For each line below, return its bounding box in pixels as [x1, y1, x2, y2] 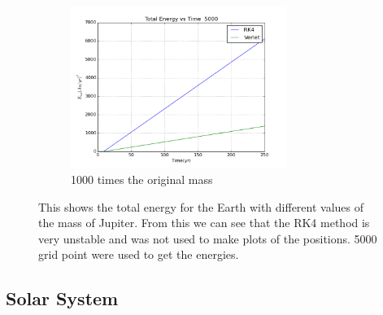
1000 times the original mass [71, 171, 213, 188]
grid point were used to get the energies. [38, 246, 239, 263]
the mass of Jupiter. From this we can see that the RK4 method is [38, 214, 370, 231]
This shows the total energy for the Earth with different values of [38, 198, 364, 215]
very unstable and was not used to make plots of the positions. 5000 [38, 230, 377, 247]
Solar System [6, 286, 119, 311]
